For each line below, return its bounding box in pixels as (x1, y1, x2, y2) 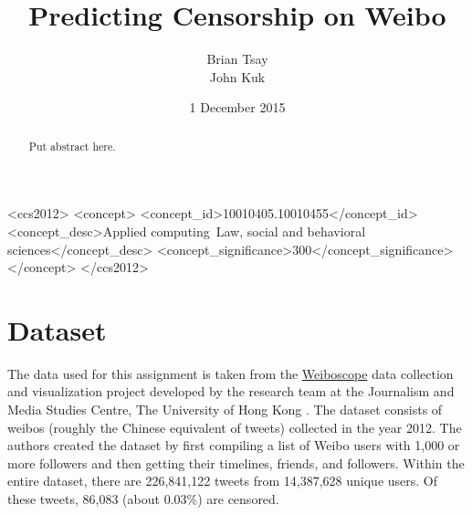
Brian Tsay (206, 49, 268, 68)
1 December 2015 (189, 98, 286, 117)
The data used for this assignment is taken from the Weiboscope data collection (7, 363, 454, 383)
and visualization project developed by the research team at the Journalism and (7, 382, 455, 401)
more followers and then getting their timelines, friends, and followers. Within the (7, 453, 465, 472)
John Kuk (209, 67, 266, 86)
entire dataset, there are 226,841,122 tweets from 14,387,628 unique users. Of (7, 471, 438, 490)
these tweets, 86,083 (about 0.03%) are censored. (7, 489, 279, 509)
